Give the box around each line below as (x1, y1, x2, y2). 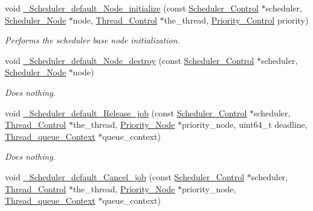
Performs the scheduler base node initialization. (5, 34, 180, 46)
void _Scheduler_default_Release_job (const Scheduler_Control (5, 106, 247, 119)
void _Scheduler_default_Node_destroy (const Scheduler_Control (5, 54, 254, 66)
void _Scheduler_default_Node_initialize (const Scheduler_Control (5, 2, 259, 14)
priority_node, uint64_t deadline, (181, 118, 308, 131)
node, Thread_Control (73, 13, 157, 26)
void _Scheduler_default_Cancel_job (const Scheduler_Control (5, 170, 245, 183)
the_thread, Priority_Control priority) (164, 13, 309, 26)
